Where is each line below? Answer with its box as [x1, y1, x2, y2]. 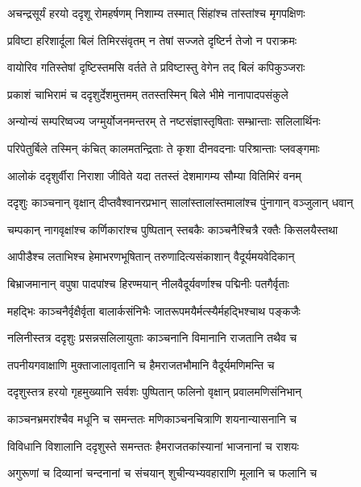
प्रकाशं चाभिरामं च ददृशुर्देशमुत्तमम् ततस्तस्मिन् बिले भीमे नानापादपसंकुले [7, 85, 288, 102]
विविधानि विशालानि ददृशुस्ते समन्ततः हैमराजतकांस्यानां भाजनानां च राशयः [7, 437, 299, 454]
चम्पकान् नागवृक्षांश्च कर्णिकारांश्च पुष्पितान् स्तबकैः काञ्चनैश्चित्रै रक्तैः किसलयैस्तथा [7, 221, 338, 237]
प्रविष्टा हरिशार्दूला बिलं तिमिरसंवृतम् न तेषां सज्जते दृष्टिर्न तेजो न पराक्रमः [7, 31, 297, 48]
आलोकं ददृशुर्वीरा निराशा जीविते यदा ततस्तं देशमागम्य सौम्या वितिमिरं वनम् [7, 167, 301, 184]
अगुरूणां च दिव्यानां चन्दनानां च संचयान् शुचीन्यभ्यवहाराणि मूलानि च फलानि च [7, 464, 317, 481]
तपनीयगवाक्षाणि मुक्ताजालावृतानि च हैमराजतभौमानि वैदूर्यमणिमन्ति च [7, 356, 275, 373]
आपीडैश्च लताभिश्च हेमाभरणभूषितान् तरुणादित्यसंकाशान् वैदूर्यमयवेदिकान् [7, 248, 295, 265]
